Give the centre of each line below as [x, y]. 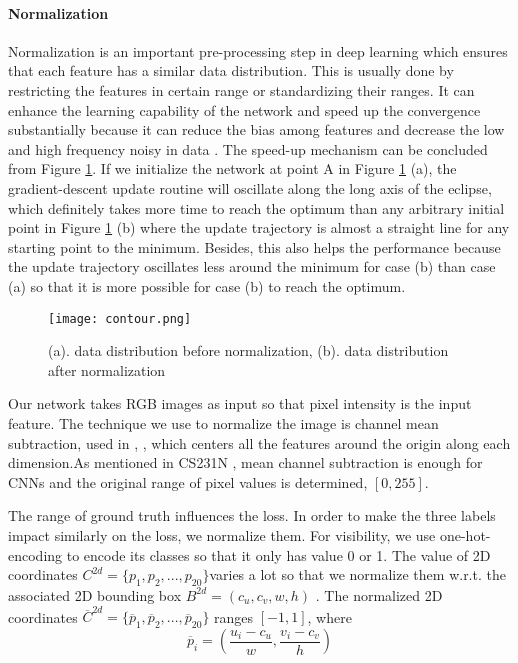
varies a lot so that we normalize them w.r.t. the [357, 574]
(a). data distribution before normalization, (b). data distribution [248, 350]
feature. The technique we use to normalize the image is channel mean [223, 422]
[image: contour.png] [120, 318]
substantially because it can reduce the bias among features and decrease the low [256, 129]
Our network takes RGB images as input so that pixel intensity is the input [240, 403]
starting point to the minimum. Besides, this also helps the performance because [254, 246]
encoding [35, 554]
